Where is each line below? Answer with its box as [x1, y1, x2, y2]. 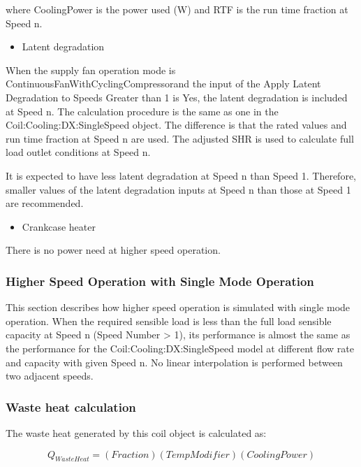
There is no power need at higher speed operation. [6, 243, 221, 257]
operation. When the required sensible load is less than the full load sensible [6, 313, 332, 328]
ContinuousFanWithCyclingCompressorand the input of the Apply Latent [6, 76, 321, 91]
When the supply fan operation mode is [6, 62, 176, 77]
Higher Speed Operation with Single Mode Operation [6, 272, 314, 289]
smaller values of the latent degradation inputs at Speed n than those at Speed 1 [6, 182, 351, 196]
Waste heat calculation [6, 398, 136, 415]
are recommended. [6, 196, 84, 210]
